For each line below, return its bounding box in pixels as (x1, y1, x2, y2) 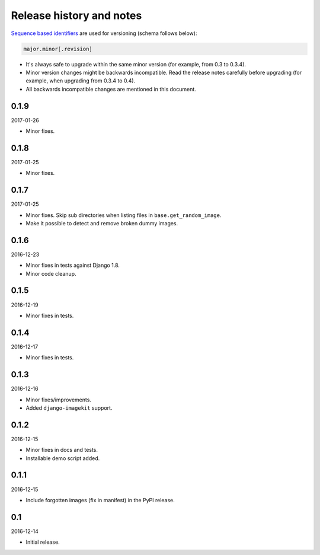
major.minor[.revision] (23, 45, 93, 52)
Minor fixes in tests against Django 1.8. (25, 261, 120, 269)
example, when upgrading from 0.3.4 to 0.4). (25, 77, 136, 84)
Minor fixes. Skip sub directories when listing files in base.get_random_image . (25, 211, 222, 219)
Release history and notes (11, 9, 142, 22)
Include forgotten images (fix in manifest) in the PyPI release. (25, 496, 175, 503)
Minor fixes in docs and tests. (25, 446, 98, 454)
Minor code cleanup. (25, 270, 76, 277)
